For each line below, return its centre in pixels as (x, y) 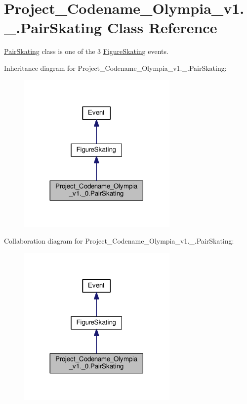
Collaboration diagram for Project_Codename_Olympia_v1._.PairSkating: (119, 241)
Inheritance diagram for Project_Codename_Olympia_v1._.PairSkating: (115, 68)
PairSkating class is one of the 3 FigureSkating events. (86, 51)
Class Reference (162, 27)
